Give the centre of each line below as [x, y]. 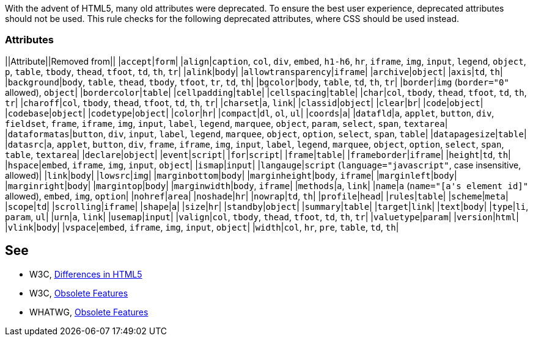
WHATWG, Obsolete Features [89, 312]
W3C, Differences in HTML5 [86, 274]
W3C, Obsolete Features [79, 293]
